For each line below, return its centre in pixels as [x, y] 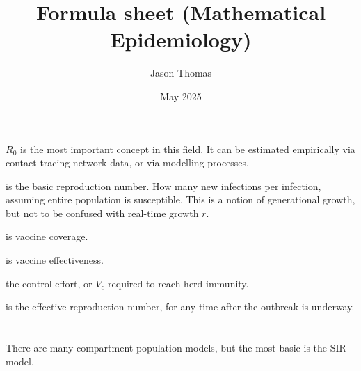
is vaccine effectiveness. [55, 260]
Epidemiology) [181, 39]
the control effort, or [49, 283]
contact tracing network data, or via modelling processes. [127, 163]
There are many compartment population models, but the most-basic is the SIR [176, 348]
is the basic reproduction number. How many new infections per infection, [163, 185]
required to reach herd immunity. [178, 283]
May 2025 [181, 96]
